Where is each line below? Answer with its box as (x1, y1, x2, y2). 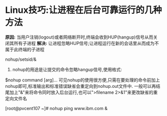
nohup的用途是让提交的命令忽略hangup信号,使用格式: (12, 66, 122, 72)
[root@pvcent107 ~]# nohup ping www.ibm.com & (5, 105, 108, 111)
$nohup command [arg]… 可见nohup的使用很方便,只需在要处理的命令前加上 (5, 77, 160, 83)
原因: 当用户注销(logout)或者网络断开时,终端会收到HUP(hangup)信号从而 (5, 34, 154, 40)
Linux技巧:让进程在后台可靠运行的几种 (5, 4, 162, 16)
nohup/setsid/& (5, 56, 37, 62)
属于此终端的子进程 (5, 46, 45, 52)
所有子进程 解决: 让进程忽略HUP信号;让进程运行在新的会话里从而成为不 (13, 40, 159, 46)
